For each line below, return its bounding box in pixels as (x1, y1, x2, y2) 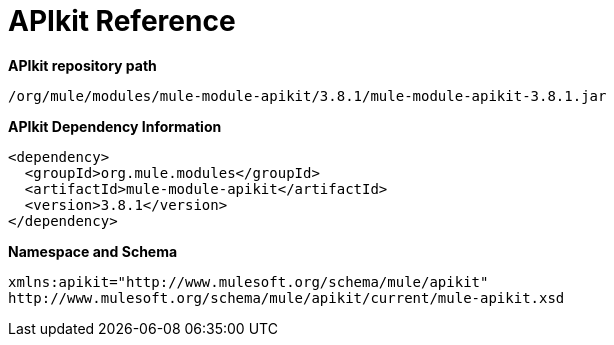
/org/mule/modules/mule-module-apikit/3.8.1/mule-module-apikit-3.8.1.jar (8, 87, 607, 104)
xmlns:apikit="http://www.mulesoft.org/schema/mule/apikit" (8, 273, 489, 290)
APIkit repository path (8, 56, 157, 74)
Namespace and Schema (8, 242, 178, 260)
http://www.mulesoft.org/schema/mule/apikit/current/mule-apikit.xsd (8, 289, 565, 306)
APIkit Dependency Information (8, 117, 222, 135)
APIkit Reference (8, 4, 236, 38)
